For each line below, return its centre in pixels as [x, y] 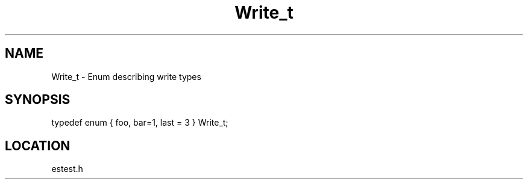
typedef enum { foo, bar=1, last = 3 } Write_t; [140, 123]
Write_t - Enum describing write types [126, 76]
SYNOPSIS [38, 100]
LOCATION [38, 146]
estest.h [67, 169]
